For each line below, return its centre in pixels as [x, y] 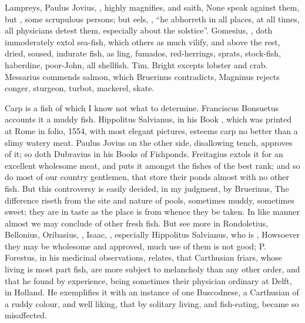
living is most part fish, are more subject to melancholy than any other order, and [152, 269]
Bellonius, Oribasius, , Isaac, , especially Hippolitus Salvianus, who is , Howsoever [152, 234]
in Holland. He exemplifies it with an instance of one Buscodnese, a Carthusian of [152, 292]
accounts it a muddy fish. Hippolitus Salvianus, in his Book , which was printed [148, 119]
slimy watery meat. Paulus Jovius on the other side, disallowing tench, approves [149, 142]
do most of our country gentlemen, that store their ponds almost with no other [147, 177]
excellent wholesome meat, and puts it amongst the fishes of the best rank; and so [152, 165]
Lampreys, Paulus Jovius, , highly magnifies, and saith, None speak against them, [152, 7]
